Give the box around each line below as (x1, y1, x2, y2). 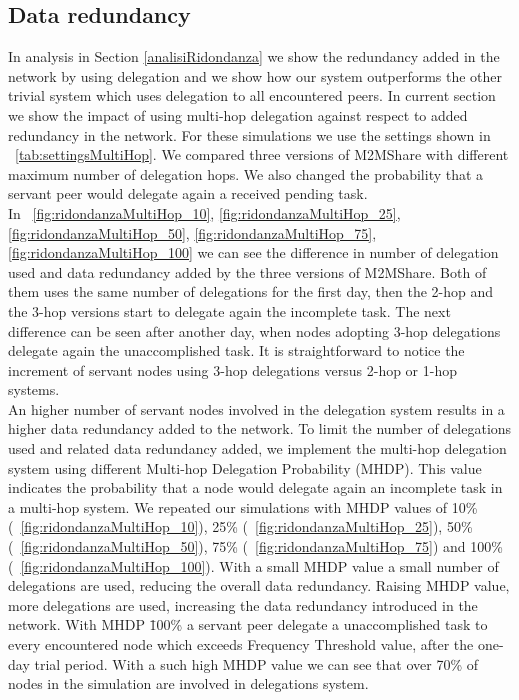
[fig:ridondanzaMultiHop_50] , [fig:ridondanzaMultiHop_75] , (8, 222, 377, 243)
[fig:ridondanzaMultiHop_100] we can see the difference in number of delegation (8, 242, 499, 263)
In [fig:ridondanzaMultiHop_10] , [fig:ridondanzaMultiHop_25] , (8, 202, 401, 223)
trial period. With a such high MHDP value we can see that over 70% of (34, 653, 479, 674)
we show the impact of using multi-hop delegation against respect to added (8, 104, 468, 125)
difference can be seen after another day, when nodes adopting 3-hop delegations (8, 320, 501, 341)
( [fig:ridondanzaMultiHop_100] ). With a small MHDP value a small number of (8, 555, 499, 576)
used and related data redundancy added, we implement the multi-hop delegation (8, 438, 507, 459)
